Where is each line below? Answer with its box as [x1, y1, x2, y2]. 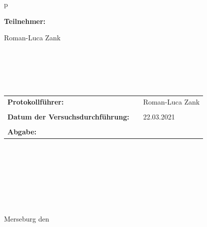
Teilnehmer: [4, 15, 46, 26]
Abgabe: [7, 126, 37, 137]
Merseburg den [4, 214, 49, 224]
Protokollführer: [7, 96, 64, 107]
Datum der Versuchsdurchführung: [7, 112, 129, 121]
